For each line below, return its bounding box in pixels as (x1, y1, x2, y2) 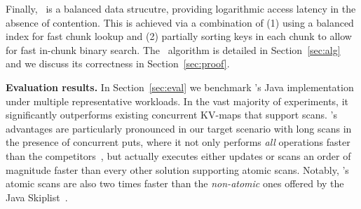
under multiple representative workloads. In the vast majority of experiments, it (6, 93, 348, 108)
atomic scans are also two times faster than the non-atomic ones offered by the (6, 176, 344, 191)
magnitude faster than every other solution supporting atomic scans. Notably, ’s (6, 162, 349, 177)
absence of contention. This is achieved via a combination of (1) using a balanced (6, 15, 354, 29)
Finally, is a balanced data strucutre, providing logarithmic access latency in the (6, 1, 356, 15)
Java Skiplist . (6, 189, 68, 204)
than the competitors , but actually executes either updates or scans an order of (6, 148, 351, 163)
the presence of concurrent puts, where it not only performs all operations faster (6, 135, 350, 149)
